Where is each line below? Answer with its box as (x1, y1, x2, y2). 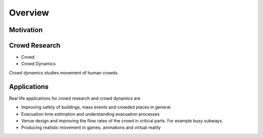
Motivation (9, 26, 43, 34)
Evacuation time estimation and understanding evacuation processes (21, 111, 160, 117)
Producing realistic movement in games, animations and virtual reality (21, 124, 161, 131)
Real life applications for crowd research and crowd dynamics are (9, 95, 141, 101)
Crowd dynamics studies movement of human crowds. (9, 69, 119, 75)
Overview (9, 7, 49, 18)
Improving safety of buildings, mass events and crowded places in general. (21, 104, 172, 110)
